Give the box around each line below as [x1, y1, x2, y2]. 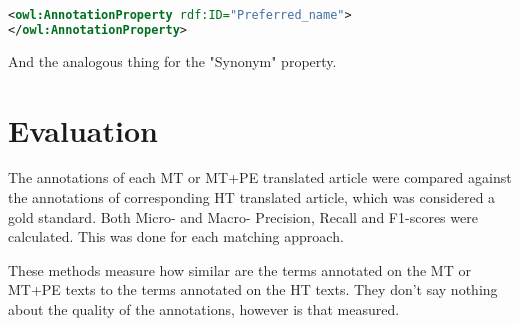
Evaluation [8, 109, 158, 150]
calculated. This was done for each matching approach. [8, 226, 344, 247]
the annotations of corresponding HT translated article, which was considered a [8, 187, 496, 208]
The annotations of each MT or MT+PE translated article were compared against [8, 167, 512, 188]
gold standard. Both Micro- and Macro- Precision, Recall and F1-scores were [8, 206, 478, 227]
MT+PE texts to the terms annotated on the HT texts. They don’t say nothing [8, 279, 498, 300]
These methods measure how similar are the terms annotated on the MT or [8, 259, 471, 280]
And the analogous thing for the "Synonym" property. [8, 50, 337, 71]
